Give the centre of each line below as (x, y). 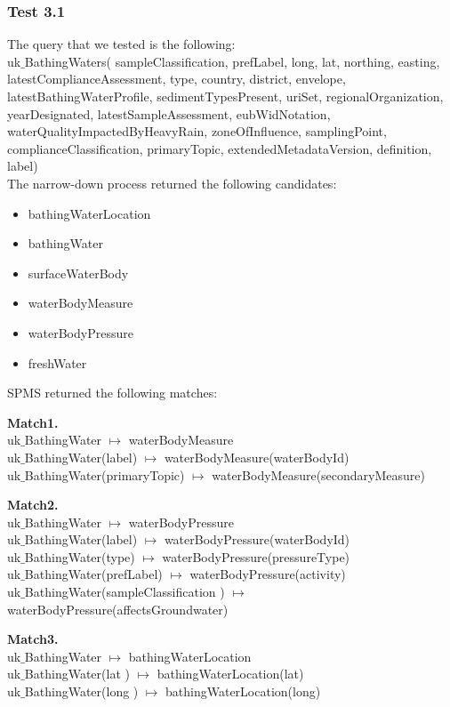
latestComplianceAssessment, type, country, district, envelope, (177, 79)
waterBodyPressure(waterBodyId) (257, 539)
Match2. (33, 505)
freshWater (57, 362)
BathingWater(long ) (81, 691)
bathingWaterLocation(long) (243, 691)
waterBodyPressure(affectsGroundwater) (118, 609)
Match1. (33, 422)
